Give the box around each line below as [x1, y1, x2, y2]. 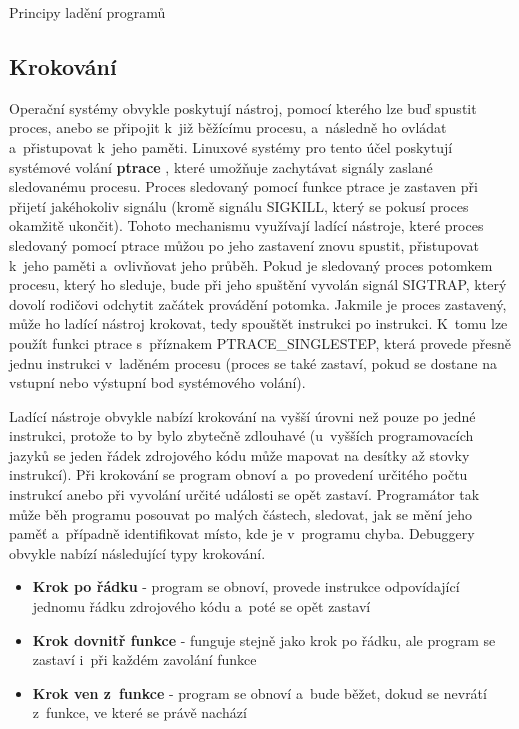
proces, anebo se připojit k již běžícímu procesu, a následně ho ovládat [9, 117, 447, 138]
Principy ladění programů [9, 2, 166, 22]
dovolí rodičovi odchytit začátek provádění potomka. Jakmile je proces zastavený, [9, 293, 507, 314]
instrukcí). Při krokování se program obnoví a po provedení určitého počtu [9, 464, 468, 485]
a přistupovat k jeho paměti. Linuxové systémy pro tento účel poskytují [9, 136, 453, 157]
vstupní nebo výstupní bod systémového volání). [9, 372, 306, 393]
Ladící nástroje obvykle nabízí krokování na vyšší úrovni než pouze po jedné [9, 405, 476, 426]
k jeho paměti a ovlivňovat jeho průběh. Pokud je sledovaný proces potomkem [9, 254, 493, 275]
